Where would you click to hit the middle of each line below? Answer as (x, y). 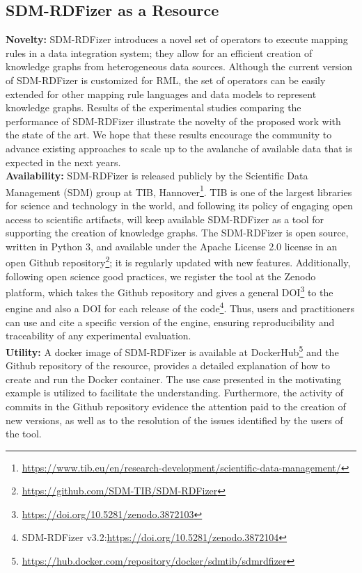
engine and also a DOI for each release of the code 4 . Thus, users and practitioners (180, 307)
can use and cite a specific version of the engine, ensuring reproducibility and (170, 322)
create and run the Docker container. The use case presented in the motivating (174, 379)
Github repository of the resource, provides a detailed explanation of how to (168, 365)
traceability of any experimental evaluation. (99, 336)
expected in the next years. (63, 162)
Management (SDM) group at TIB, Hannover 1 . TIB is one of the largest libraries (179, 191)
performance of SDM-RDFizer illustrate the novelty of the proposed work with (173, 121)
